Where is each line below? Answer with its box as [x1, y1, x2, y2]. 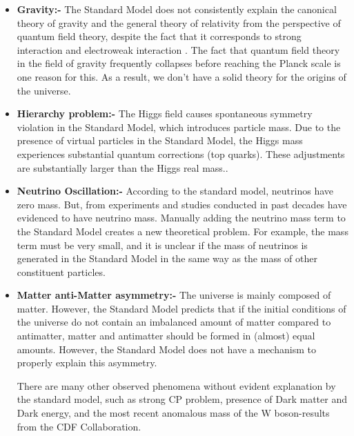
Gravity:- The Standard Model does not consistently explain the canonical [17, 2, 337, 16]
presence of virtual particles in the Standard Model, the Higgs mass [17, 133, 303, 148]
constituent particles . [17, 264, 106, 279]
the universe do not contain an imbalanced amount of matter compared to [17, 315, 331, 329]
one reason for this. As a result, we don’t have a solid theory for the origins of [17, 69, 346, 83]
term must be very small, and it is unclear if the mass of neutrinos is [17, 237, 308, 252]
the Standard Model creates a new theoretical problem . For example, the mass [17, 224, 348, 238]
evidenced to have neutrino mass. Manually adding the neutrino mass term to [17, 210, 346, 225]
